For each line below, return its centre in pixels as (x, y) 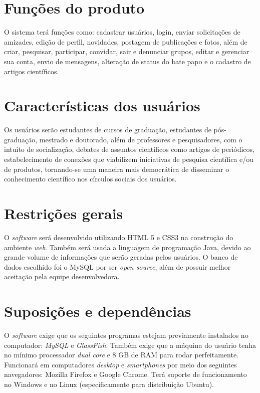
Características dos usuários (102, 106)
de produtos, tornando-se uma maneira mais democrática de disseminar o (117, 169)
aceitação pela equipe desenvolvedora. (62, 276)
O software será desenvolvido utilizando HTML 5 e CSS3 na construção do (119, 237)
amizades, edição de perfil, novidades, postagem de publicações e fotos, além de (126, 41)
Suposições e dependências (98, 311)
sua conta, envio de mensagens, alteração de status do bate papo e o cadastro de (127, 61)
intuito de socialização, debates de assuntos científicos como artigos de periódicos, (129, 149)
